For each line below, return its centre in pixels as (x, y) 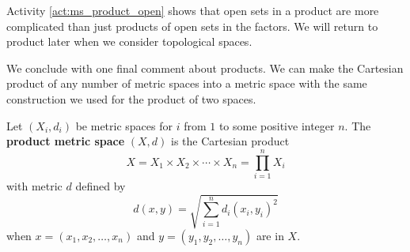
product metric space (66, 141)
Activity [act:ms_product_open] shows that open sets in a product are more (193, 10)
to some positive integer (277, 125)
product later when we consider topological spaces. (129, 41)
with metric (34, 185)
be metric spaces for (124, 125)
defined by (101, 185)
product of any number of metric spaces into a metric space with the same (187, 83)
